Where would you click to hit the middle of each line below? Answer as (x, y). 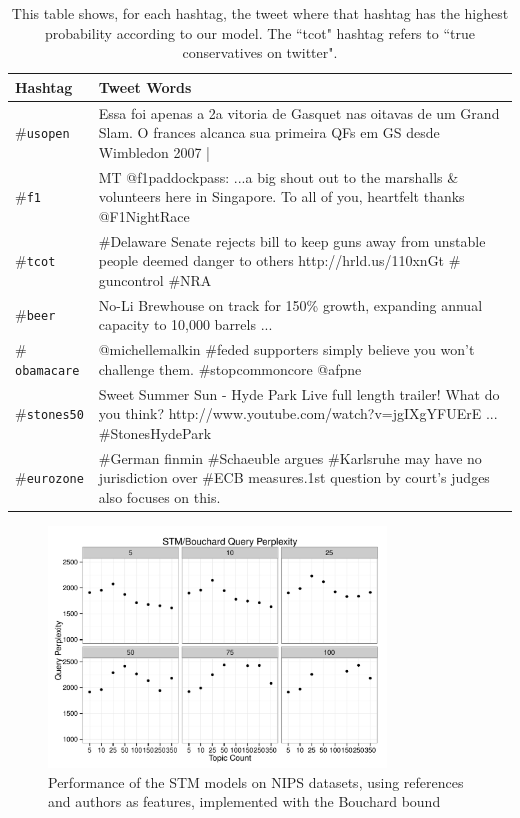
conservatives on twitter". (260, 52)
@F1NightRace (144, 215)
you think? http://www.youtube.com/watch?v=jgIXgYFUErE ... (298, 413)
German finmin (157, 457)
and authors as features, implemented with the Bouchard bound (244, 801)
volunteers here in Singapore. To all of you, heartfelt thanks (281, 196)
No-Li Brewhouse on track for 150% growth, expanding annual (290, 304)
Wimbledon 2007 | (154, 151)
